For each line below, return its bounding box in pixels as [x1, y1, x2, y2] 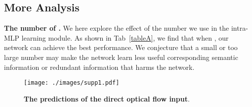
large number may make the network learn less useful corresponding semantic [4, 52, 238, 62]
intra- [231, 23, 248, 33]
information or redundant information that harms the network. [4, 61, 195, 72]
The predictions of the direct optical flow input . [24, 93, 190, 104]
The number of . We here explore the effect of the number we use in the [4, 23, 229, 33]
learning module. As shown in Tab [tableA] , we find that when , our [21, 32, 229, 43]
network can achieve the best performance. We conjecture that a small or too [4, 42, 238, 53]
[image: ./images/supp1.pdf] [24, 79, 120, 87]
